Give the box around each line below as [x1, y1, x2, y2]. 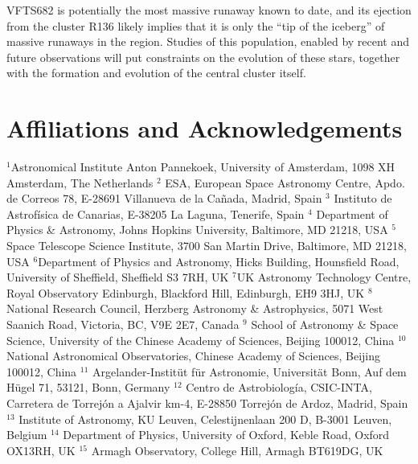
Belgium [6, 426, 47, 443]
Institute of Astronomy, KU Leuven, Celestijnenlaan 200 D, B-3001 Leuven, [18, 410, 392, 427]
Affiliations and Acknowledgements [6, 112, 403, 145]
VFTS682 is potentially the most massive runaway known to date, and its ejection [6, 2, 412, 18]
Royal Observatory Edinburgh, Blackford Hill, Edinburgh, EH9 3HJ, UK [6, 284, 365, 301]
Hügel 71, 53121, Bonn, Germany [6, 379, 170, 396]
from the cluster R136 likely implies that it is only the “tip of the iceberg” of [6, 17, 385, 34]
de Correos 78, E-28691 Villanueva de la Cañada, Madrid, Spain [6, 190, 322, 207]
